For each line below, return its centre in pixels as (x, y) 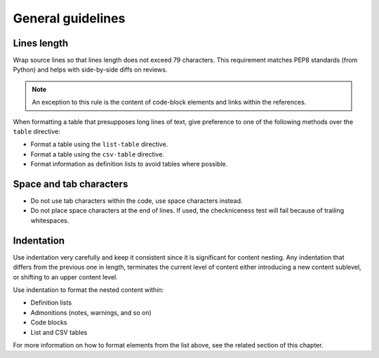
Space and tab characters (71, 184)
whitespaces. (50, 220)
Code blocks (49, 322)
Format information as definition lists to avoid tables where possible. (129, 164)
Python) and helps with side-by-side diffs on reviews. (90, 69)
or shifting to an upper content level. (66, 277)
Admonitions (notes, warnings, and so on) (91, 312)
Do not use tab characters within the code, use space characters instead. (137, 201)
